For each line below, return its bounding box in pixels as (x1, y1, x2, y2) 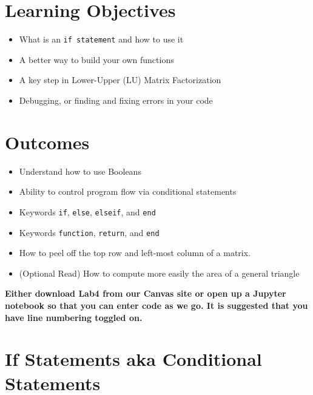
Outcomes (5, 129, 90, 154)
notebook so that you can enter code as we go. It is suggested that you (5, 299, 308, 311)
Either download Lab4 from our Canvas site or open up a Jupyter (5, 287, 286, 300)
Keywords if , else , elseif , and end (19, 205, 156, 218)
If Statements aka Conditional (5, 346, 262, 371)
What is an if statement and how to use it (19, 33, 184, 46)
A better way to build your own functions (19, 53, 174, 66)
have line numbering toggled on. (5, 311, 143, 323)
